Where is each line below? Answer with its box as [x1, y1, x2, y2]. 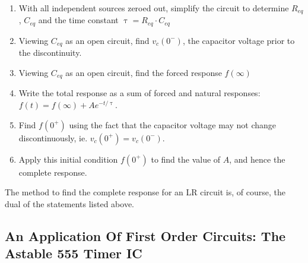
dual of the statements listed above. [5, 197, 134, 210]
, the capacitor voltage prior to [182, 34, 295, 46]
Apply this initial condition [18, 153, 118, 165]
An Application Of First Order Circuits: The [5, 226, 286, 245]
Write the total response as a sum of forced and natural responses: [18, 87, 261, 99]
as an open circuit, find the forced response [65, 66, 222, 78]
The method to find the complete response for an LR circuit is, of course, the [5, 186, 285, 198]
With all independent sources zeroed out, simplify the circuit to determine [18, 2, 289, 14]
